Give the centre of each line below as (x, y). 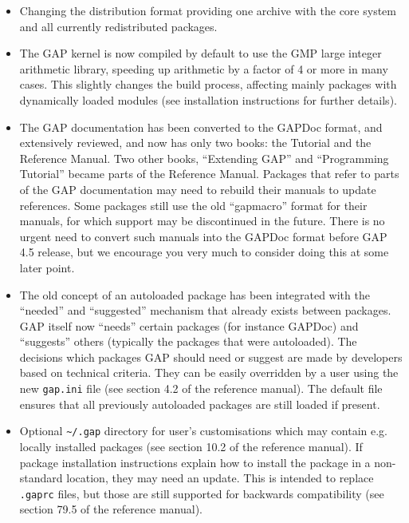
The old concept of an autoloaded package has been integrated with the (195, 294)
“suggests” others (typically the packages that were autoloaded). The (188, 341)
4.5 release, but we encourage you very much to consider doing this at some (204, 252)
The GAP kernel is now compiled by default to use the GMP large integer (201, 53)
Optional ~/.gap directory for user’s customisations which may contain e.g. (203, 431)
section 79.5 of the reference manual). (111, 509)
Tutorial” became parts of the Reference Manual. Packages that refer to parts (209, 174)
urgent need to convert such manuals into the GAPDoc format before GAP (203, 236)
